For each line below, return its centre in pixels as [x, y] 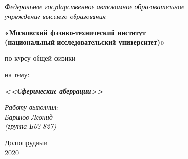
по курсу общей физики [40, 58]
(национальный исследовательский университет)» [85, 42]
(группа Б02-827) [30, 126]
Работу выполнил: [32, 107]
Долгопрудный [26, 142]
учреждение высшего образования [56, 16]
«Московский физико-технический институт [75, 32]
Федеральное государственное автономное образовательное [95, 6]
